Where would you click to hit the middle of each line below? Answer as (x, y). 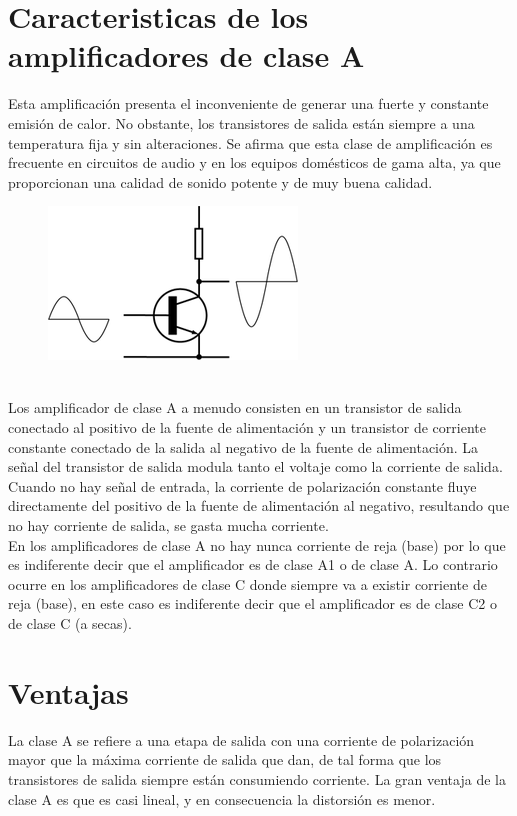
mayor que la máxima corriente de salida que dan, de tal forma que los (225, 759)
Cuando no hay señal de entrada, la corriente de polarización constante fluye (242, 485)
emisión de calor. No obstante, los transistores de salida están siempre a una (241, 122)
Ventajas (68, 691)
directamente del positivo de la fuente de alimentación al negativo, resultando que (259, 505)
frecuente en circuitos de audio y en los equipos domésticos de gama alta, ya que (254, 162)
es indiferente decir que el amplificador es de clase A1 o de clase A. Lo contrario (253, 564)
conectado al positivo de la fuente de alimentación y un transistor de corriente (247, 427)
